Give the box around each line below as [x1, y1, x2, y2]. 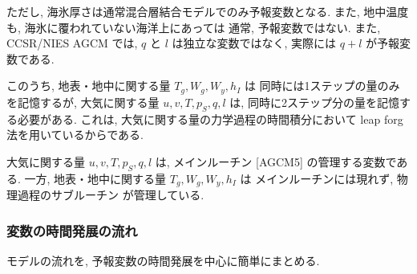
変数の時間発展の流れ [6, 220, 138, 240]
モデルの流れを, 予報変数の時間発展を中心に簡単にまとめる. [6, 252, 320, 268]
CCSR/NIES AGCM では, [6, 35, 138, 51]
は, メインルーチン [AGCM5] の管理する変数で [155, 153, 397, 170]
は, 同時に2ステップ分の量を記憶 [229, 93, 399, 110]
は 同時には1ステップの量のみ [244, 77, 400, 94]
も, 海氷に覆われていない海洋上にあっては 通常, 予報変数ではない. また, [6, 18, 381, 35]
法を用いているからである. [6, 126, 144, 143]
